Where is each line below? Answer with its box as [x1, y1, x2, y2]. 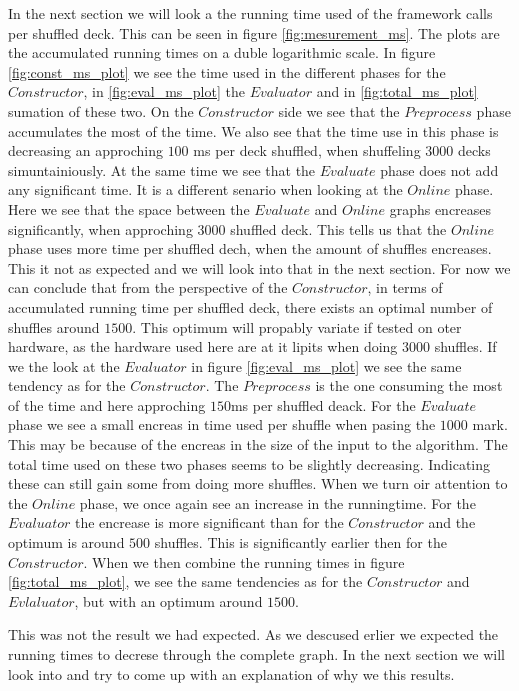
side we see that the [278, 100, 400, 121]
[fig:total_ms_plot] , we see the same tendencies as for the [8, 571, 363, 592]
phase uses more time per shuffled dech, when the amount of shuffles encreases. [8, 238, 492, 259]
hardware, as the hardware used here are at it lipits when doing [8, 336, 398, 357]
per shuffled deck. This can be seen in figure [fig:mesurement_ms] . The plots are [8, 22, 500, 43]
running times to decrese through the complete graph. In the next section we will [8, 644, 505, 664]
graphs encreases [389, 198, 492, 219]
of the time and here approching [8, 394, 206, 415]
